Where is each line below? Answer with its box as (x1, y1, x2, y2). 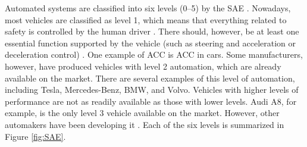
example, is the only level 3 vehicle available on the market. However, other (5, 107, 280, 119)
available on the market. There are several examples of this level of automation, (5, 71, 295, 84)
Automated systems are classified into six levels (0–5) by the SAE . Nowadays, (5, 2, 291, 14)
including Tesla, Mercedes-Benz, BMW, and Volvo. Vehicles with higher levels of (5, 83, 299, 96)
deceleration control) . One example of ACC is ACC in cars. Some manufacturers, (5, 48, 303, 61)
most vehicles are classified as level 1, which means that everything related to (5, 13, 287, 26)
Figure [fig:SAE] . (5, 130, 66, 142)
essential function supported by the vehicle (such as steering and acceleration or (5, 36, 296, 49)
